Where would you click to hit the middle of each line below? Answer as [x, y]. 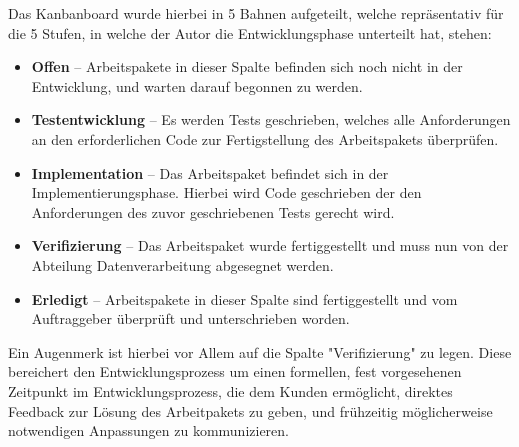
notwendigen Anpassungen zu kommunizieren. [148, 430]
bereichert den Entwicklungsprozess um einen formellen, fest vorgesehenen [235, 371]
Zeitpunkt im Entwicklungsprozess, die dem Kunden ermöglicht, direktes [230, 390]
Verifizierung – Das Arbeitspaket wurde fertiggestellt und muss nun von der [270, 245]
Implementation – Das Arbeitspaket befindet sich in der [210, 172]
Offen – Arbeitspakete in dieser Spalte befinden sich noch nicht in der [247, 66]
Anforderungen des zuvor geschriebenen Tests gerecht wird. [213, 211]
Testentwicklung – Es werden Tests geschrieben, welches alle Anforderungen [271, 119]
